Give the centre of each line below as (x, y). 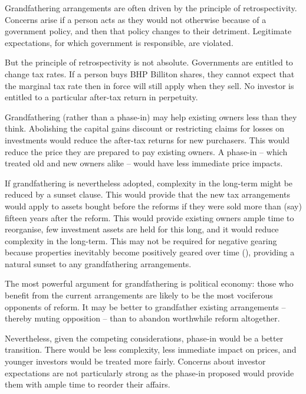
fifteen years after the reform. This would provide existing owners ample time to (149, 217)
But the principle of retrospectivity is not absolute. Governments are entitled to (149, 62)
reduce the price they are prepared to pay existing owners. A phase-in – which (146, 151)
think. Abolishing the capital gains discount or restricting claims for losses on (145, 128)
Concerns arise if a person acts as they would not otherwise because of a (136, 19)
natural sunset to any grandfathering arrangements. (98, 263)
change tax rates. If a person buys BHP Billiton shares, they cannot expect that (150, 73)
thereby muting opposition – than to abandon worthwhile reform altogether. (142, 318)
